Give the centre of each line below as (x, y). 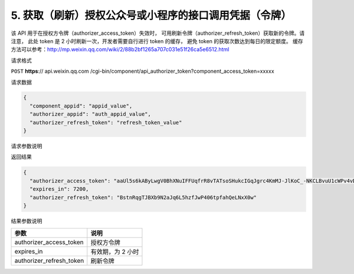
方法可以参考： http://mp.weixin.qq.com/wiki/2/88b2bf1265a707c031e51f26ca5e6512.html (120, 50)
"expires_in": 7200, (59, 189)
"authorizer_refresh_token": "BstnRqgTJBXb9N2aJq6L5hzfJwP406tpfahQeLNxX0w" (143, 197)
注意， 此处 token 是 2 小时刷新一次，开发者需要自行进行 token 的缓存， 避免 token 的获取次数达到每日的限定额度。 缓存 (157, 41)
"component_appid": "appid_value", (81, 106)
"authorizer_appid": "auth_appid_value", (91, 114)
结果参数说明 (27, 221)
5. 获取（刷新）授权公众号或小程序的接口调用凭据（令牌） (151, 15)
